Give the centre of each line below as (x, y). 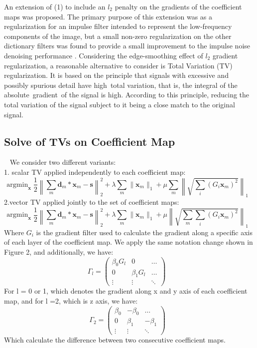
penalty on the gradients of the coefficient (178, 6)
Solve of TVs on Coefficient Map (90, 141)
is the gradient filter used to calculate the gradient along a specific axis (144, 232)
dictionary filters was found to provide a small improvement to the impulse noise (127, 46)
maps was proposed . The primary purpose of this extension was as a (108, 16)
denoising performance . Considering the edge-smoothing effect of (104, 55)
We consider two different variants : (63, 162)
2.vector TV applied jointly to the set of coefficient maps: (92, 202)
